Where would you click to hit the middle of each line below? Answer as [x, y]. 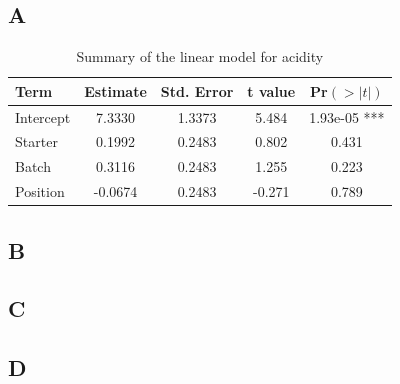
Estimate [115, 90]
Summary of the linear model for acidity [200, 56]
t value [271, 90]
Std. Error [197, 90]
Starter [36, 141]
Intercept [43, 116]
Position [40, 191]
